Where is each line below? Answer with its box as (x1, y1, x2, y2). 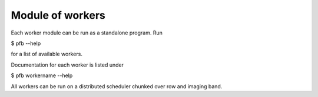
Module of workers (11, 9, 105, 22)
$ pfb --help (11, 40, 41, 47)
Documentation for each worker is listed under (11, 61, 124, 68)
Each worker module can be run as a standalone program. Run (11, 29, 163, 36)
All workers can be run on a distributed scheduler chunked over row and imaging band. (11, 82, 223, 90)
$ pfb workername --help (11, 72, 73, 79)
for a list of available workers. (11, 50, 82, 58)
